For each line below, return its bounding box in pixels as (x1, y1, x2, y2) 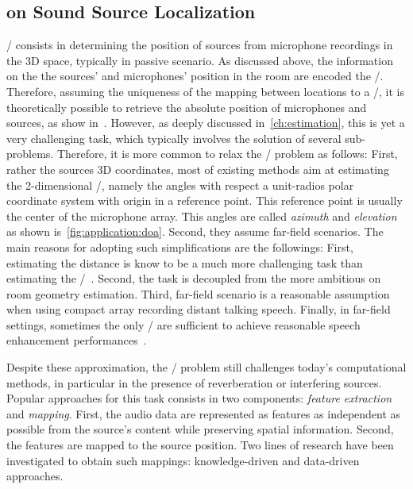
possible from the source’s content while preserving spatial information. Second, (6, 421, 394, 437)
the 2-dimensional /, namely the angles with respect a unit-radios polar (6, 176, 354, 193)
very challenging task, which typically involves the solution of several (6, 129, 342, 146)
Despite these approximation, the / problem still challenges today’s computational (6, 359, 407, 375)
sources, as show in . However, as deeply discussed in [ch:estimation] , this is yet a (6, 114, 405, 131)
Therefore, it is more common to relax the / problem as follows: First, (56, 145, 398, 162)
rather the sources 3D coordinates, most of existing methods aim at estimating (6, 160, 389, 177)
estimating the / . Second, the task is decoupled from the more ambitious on (6, 270, 381, 287)
